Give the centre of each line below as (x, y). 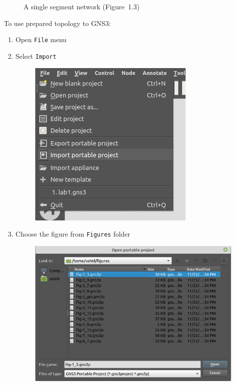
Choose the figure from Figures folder (73, 234)
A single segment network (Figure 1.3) (82, 6)
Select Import (36, 56)
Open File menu (41, 39)
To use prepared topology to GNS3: (58, 23)
